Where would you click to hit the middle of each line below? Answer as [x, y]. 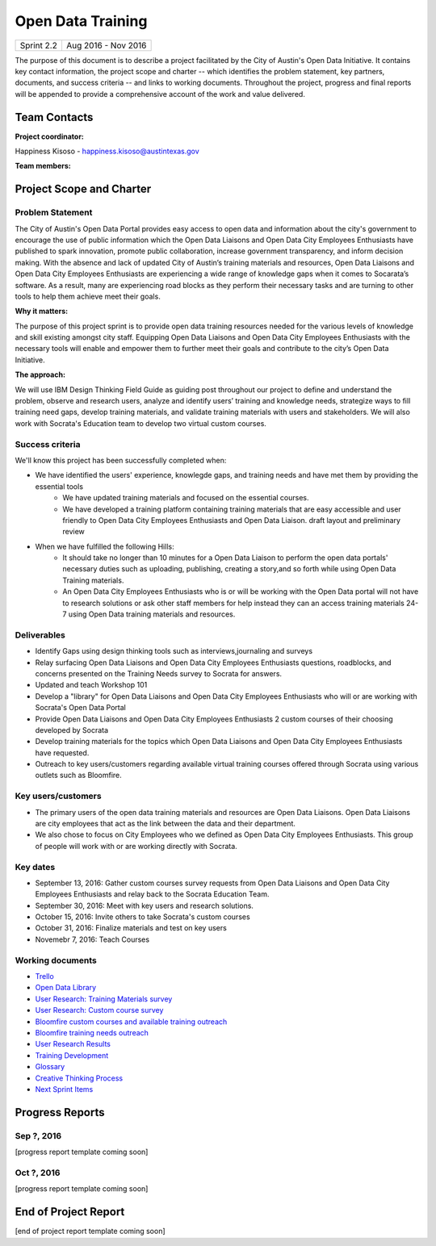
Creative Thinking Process [79, 1078]
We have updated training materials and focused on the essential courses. [186, 498]
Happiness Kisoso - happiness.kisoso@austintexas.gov [107, 151]
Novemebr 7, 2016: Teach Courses [92, 939]
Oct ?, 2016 [38, 1173]
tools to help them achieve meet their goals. [88, 296]
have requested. [62, 753]
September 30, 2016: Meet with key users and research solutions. [145, 905]
